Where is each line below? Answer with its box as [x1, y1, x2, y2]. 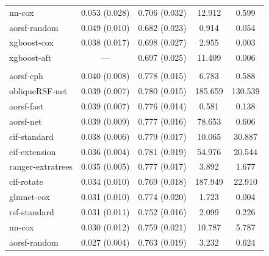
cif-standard [9, 130, 54, 142]
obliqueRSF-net [9, 85, 68, 97]
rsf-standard [9, 205, 54, 218]
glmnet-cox [9, 190, 50, 203]
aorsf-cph [9, 69, 43, 82]
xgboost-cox [9, 36, 54, 49]
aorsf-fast [9, 100, 44, 112]
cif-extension [9, 145, 56, 157]
